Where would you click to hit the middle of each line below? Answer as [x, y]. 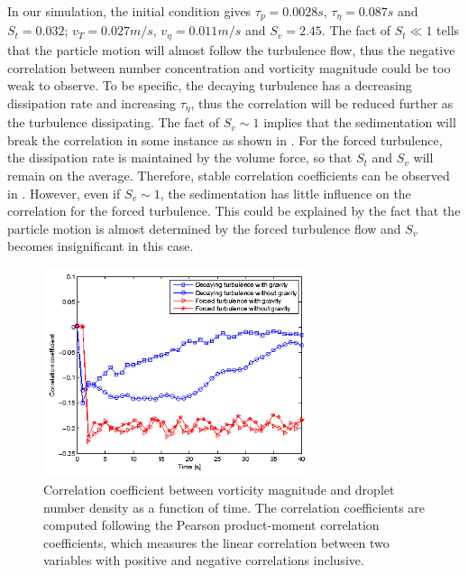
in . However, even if [64, 193]
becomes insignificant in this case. [101, 246]
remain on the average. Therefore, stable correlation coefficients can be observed [229, 175]
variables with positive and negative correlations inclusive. [204, 560]
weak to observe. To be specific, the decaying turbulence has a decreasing [210, 85]
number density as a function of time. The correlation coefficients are [234, 507]
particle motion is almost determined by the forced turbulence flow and [204, 228]
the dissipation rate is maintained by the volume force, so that [180, 158]
